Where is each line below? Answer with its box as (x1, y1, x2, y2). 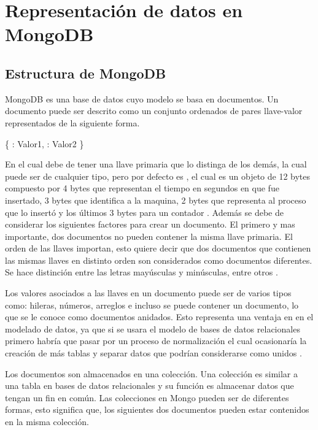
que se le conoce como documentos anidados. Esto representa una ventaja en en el (5, 310, 314, 323)
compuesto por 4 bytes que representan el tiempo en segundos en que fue (5, 182, 279, 194)
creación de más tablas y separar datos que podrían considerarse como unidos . (5, 347, 302, 359)
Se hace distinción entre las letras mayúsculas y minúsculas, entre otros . (5, 266, 278, 278)
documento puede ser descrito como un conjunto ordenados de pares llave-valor (5, 104, 303, 117)
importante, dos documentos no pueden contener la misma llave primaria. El (5, 229, 293, 242)
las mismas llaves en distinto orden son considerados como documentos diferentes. (5, 253, 312, 266)
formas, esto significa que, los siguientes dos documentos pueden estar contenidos (5, 403, 309, 416)
